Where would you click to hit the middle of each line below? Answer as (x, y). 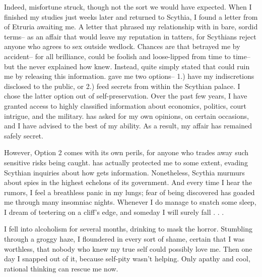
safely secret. (24, 135)
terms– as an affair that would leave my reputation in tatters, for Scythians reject (130, 36)
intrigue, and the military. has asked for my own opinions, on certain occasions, (126, 116)
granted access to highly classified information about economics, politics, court (125, 105)
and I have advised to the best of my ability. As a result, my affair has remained (128, 126)
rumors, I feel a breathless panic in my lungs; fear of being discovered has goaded (129, 192)
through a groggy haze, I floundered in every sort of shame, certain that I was (124, 239)
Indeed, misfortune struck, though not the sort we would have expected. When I (128, 7)
